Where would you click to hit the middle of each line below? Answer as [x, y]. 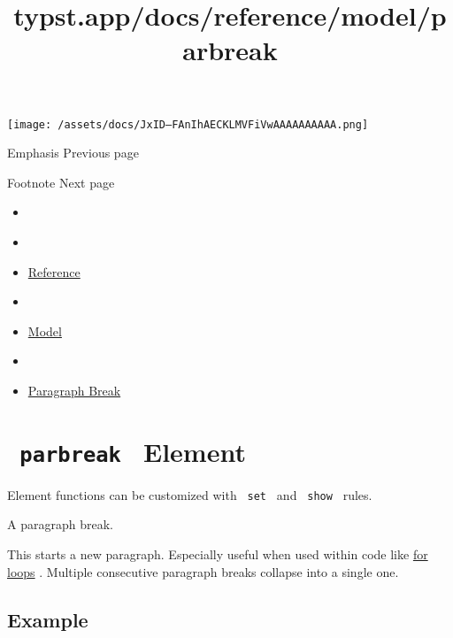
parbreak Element [133, 451]
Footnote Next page [61, 182]
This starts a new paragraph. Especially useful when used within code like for [218, 554]
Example [48, 619]
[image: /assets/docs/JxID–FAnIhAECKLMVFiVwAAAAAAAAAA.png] [188, 124]
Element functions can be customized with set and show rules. [190, 494]
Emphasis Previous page [73, 153]
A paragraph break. [60, 524]
